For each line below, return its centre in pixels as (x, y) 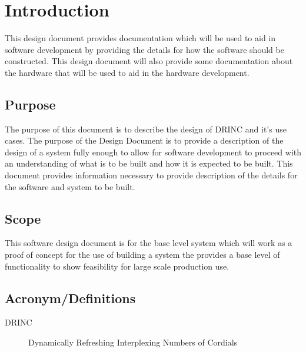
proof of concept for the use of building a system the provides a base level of (142, 255)
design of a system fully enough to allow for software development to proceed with (153, 152)
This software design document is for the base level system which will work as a (149, 243)
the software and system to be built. (70, 186)
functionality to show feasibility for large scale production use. (117, 266)
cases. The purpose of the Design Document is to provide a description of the (144, 140)
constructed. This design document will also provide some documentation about (149, 61)
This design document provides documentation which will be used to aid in (140, 38)
